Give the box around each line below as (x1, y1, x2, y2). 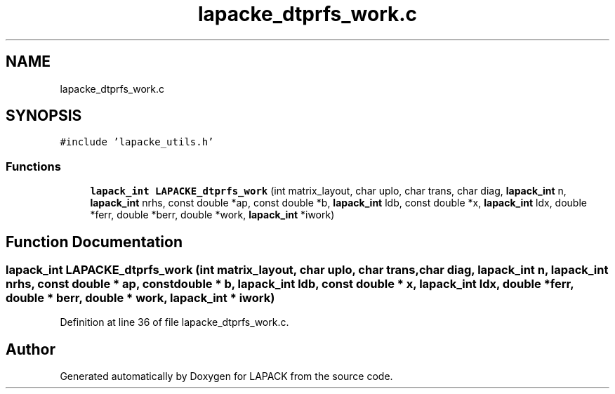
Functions (6, 159, 61, 173)
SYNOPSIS (6, 107, 82, 125)
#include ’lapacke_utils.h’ (60, 136, 214, 148)
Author (6, 340, 55, 358)
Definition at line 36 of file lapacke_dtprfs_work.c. (60, 316, 289, 329)
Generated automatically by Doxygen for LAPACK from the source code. (60, 370, 393, 383)
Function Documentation (6, 232, 183, 251)
